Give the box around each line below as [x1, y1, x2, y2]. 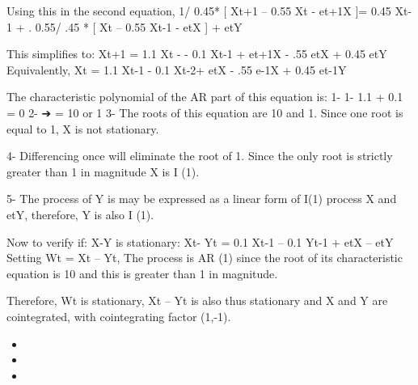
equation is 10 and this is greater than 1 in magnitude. [6, 264, 278, 281]
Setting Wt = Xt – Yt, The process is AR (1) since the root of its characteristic [6, 249, 403, 266]
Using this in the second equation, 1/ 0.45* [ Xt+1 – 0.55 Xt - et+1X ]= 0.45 [6, 2, 391, 19]
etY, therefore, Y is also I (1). [6, 205, 154, 222]
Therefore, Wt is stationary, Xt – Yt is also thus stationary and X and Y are [6, 292, 388, 309]
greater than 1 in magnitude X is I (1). [6, 163, 200, 180]
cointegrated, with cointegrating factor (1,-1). [6, 307, 231, 324]
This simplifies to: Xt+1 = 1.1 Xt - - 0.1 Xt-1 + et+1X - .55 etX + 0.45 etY [6, 45, 387, 62]
